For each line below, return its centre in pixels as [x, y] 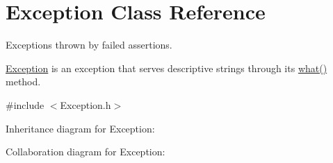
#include [25, 104]
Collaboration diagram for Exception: [86, 152]
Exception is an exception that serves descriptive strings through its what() [166, 68]
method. [23, 81]
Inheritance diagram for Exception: [80, 128]
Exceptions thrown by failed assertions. [89, 45]
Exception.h [86, 104]
